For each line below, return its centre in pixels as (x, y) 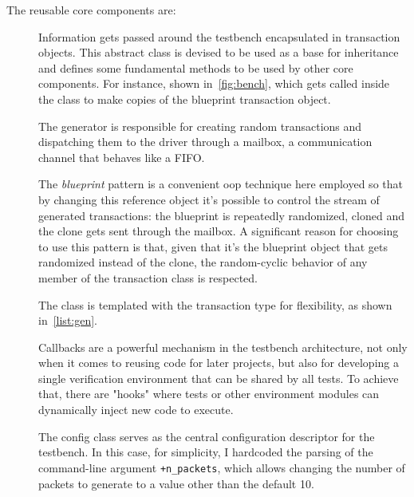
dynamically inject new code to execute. (136, 410)
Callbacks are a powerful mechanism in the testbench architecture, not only (223, 347)
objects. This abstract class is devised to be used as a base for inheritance (219, 52)
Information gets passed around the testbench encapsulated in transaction (219, 36)
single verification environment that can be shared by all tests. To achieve (219, 378)
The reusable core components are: (91, 10)
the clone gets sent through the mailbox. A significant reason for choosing (219, 231)
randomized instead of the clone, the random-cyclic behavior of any (203, 262)
